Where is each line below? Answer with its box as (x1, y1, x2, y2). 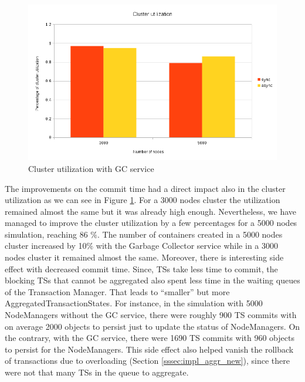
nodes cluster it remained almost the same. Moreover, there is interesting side (5, 251, 284, 263)
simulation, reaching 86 (5, 228, 88, 240)
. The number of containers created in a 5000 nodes (97, 228, 283, 240)
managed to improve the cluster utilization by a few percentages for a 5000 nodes (5, 217, 297, 229)
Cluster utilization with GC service (28, 162, 154, 174)
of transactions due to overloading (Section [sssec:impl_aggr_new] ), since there (5, 354, 290, 367)
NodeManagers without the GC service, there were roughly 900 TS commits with (5, 309, 297, 321)
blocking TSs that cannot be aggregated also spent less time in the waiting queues (5, 274, 300, 286)
